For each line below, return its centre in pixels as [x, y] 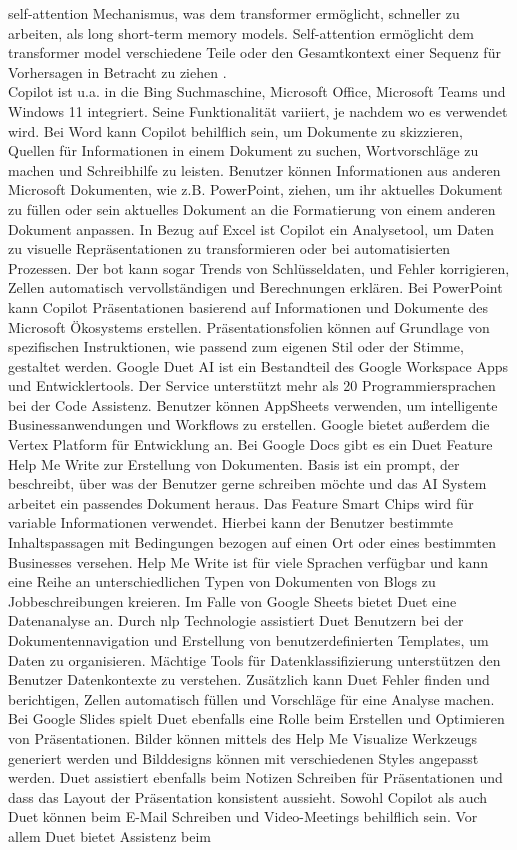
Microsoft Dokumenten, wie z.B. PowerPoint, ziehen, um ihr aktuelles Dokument [255, 189]
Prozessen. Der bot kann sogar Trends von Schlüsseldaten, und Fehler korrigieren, [259, 267]
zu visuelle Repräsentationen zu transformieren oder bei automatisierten [229, 248]
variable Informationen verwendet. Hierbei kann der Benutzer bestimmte [231, 522]
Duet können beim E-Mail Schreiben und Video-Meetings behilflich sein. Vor [243, 816]
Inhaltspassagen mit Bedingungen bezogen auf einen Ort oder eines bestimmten [252, 542]
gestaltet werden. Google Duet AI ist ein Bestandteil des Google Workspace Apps [258, 365]
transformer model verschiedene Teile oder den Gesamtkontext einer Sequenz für [254, 52]
